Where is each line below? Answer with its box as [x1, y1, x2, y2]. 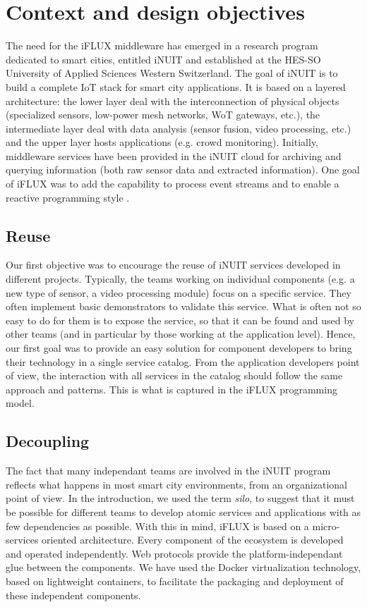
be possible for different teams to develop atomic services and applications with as [6, 504, 361, 519]
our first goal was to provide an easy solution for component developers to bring [6, 341, 352, 355]
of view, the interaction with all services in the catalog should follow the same [6, 368, 343, 383]
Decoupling [6, 430, 90, 452]
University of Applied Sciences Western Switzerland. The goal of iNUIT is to [6, 66, 338, 80]
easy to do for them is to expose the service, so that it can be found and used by [6, 312, 355, 327]
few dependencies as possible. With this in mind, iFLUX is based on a [6, 518, 309, 533]
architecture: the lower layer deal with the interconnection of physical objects [6, 93, 339, 108]
